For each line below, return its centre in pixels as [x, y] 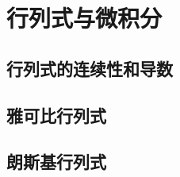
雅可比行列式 [56, 115]
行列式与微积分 [84, 18]
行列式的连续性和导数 [90, 68]
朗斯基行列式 [56, 162]
